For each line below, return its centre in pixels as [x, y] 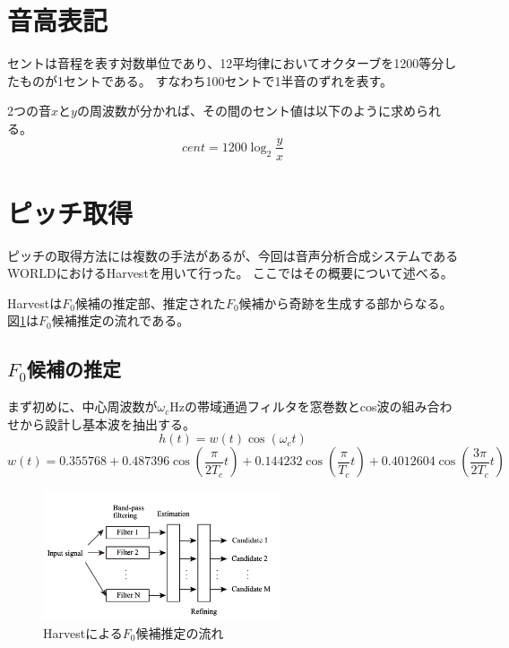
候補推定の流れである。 [121, 320]
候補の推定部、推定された [150, 302]
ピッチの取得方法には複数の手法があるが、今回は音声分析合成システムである [233, 255]
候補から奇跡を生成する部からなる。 [345, 302]
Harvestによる [83, 632]
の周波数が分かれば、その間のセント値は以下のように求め [246, 111]
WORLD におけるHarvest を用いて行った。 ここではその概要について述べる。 [230, 273]
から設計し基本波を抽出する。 [107, 423]
